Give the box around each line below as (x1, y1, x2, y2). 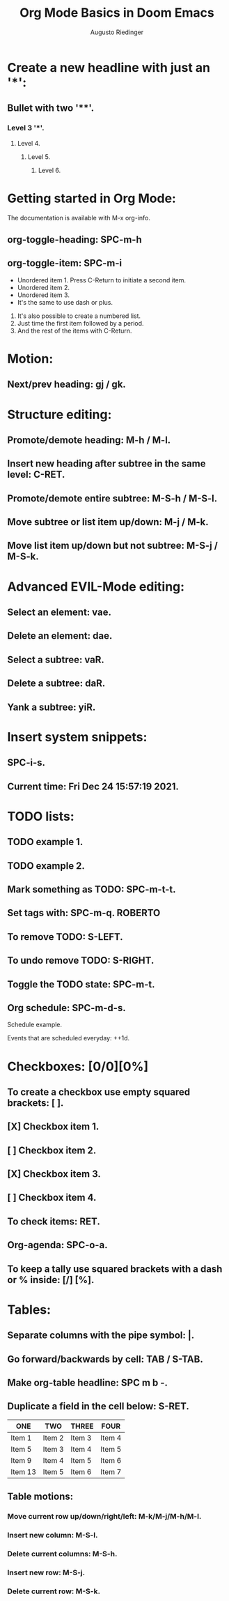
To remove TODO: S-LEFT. (7, 931, 123, 943)
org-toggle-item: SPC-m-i (7, 257, 123, 269)
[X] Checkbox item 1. (7, 1121, 100, 1132)
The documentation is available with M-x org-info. (7, 213, 151, 222)
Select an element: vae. (7, 607, 111, 619)
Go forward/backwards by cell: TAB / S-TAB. (7, 1353, 203, 1365)
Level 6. (38, 166, 61, 174)
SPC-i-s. (7, 757, 46, 768)
